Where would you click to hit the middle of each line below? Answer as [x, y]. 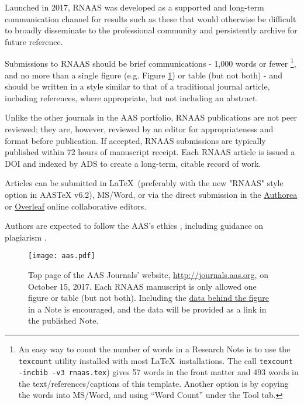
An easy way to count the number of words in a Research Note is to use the [154, 349]
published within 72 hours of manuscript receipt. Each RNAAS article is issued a [150, 152]
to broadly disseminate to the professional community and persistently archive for [151, 30]
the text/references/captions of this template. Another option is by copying [153, 383]
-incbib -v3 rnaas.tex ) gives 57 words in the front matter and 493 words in [158, 372]
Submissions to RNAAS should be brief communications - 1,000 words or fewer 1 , [151, 63]
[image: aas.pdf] [62, 256]
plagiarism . [26, 237]
